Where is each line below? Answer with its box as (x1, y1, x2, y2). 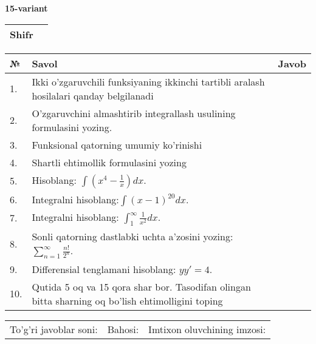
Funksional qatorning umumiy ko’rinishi (32, 137, 202, 152)
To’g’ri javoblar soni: (10, 322, 98, 336)
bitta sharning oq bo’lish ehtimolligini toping (32, 293, 223, 308)
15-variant (5, 2, 48, 14)
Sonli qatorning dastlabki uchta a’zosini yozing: (32, 229, 233, 243)
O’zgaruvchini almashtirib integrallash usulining (32, 106, 236, 120)
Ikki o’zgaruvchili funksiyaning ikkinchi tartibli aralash (32, 74, 265, 89)
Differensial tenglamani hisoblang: (32, 261, 176, 276)
